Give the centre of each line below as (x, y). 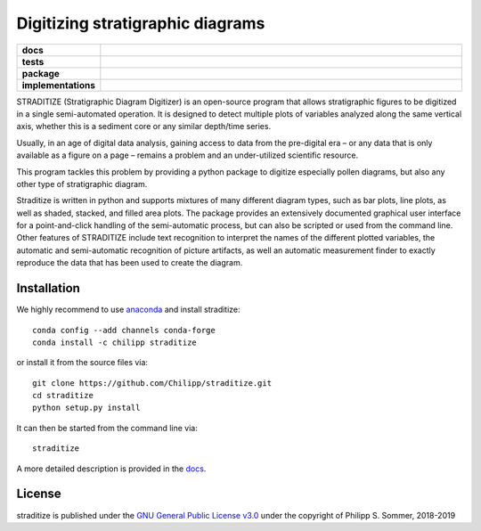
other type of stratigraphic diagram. (82, 184)
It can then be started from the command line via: (107, 428)
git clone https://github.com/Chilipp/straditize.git (152, 383)
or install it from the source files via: (82, 363)
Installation (48, 288)
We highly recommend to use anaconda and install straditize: (128, 310)
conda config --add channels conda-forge (124, 330)
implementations (58, 85)
